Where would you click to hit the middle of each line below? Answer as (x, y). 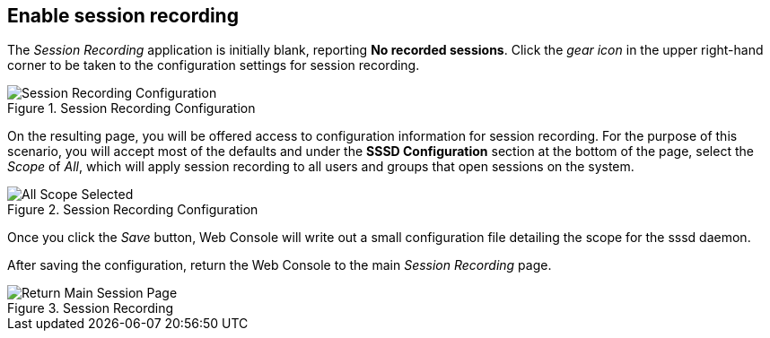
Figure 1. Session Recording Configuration (131, 108)
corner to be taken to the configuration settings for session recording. (214, 65)
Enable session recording (123, 16)
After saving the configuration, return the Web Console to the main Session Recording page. (280, 265)
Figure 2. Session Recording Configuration (133, 210)
